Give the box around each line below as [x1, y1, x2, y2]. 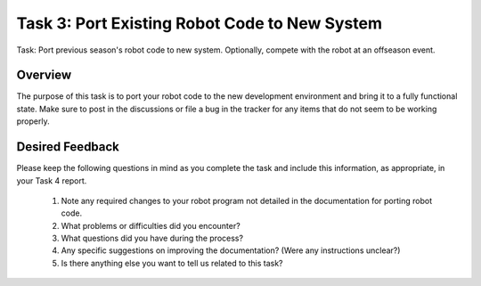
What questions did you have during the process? [61, 233, 244, 244]
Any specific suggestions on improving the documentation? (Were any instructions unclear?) [61, 245, 401, 256]
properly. [16, 116, 50, 127]
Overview [16, 68, 72, 83]
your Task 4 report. [16, 175, 87, 186]
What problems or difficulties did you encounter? [61, 220, 240, 231]
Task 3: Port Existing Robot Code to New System [16, 13, 383, 33]
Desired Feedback [16, 139, 120, 155]
